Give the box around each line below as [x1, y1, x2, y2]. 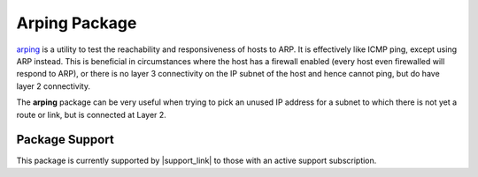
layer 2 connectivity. [16, 80, 90, 92]
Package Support [16, 132, 114, 147]
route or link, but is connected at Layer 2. [16, 109, 167, 120]
